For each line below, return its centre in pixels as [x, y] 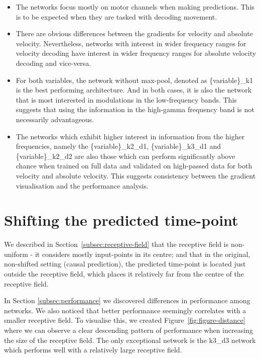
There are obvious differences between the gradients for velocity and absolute [134, 33]
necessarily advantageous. [55, 119]
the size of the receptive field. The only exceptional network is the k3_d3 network [130, 340]
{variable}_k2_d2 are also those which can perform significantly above [125, 156]
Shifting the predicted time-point [121, 220]
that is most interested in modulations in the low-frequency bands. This [126, 99]
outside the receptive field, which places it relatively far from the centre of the [124, 274]
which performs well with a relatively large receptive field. [93, 350]
